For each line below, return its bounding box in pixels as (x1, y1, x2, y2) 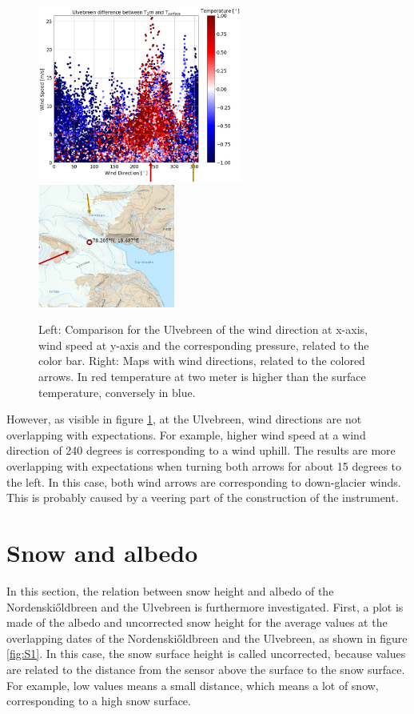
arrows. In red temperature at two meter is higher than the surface (38, 368, 366, 385)
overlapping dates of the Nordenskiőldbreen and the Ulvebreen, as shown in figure (6, 629, 408, 646)
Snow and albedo (6, 536, 198, 568)
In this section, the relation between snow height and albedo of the (6, 582, 334, 599)
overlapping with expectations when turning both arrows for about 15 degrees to (6, 458, 402, 475)
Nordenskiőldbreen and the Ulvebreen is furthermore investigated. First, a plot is (6, 598, 404, 615)
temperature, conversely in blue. (38, 383, 196, 400)
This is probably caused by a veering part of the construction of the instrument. (6, 489, 399, 506)
